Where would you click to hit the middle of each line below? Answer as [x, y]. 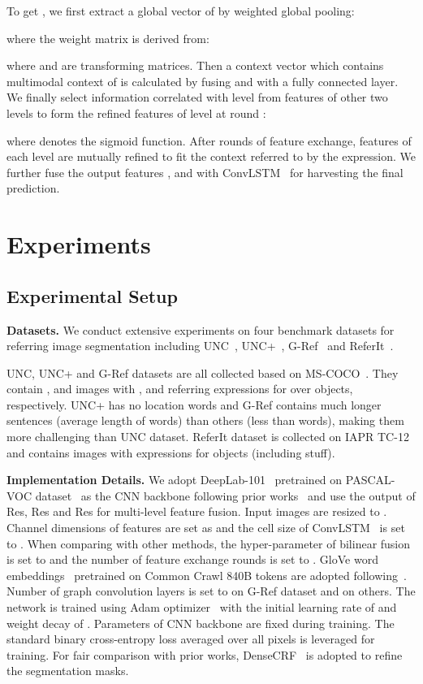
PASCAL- [370, 480]
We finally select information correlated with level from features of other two [197, 97]
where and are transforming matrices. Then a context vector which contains [195, 65]
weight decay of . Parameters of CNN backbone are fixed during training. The [201, 623]
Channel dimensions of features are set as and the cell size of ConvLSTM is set [206, 528]
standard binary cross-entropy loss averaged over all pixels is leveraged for [191, 639]
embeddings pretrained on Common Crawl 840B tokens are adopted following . [207, 575]
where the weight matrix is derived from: [108, 38]
